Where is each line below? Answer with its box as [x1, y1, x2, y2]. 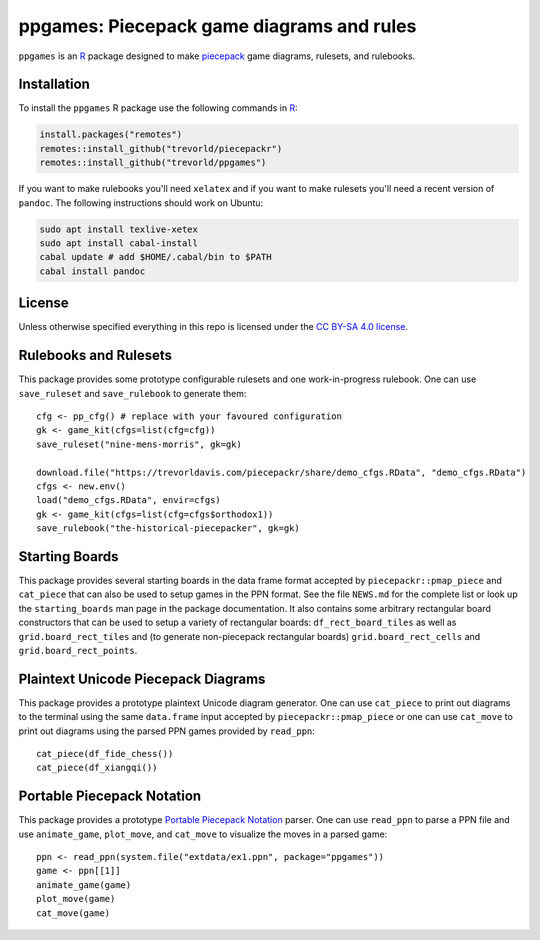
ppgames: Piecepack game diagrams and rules [18, 15, 417, 37]
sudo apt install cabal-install [39, 237, 199, 249]
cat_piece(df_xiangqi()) [36, 762, 158, 774]
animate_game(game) [36, 879, 132, 890]
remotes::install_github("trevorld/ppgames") [39, 157, 267, 169]
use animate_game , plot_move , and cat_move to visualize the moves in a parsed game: [18, 828, 388, 840]
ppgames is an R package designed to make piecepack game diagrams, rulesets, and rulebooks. [18, 50, 416, 62]
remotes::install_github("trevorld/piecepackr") [39, 143, 283, 154]
